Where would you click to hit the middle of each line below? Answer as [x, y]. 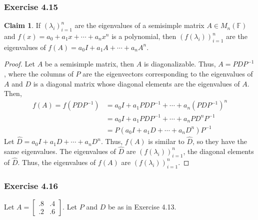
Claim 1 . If [22, 25]
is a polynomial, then [144, 36]
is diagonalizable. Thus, [180, 64]
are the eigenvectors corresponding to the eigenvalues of [168, 73]
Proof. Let [19, 64]
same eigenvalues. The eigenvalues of [60, 151]
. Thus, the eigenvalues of [57, 162]
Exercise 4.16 [31, 185]
